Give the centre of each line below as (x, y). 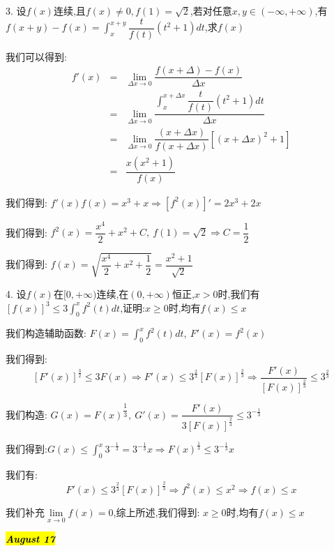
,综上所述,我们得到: (157, 512)
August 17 (30, 539)
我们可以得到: (36, 56)
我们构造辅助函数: (46, 333)
